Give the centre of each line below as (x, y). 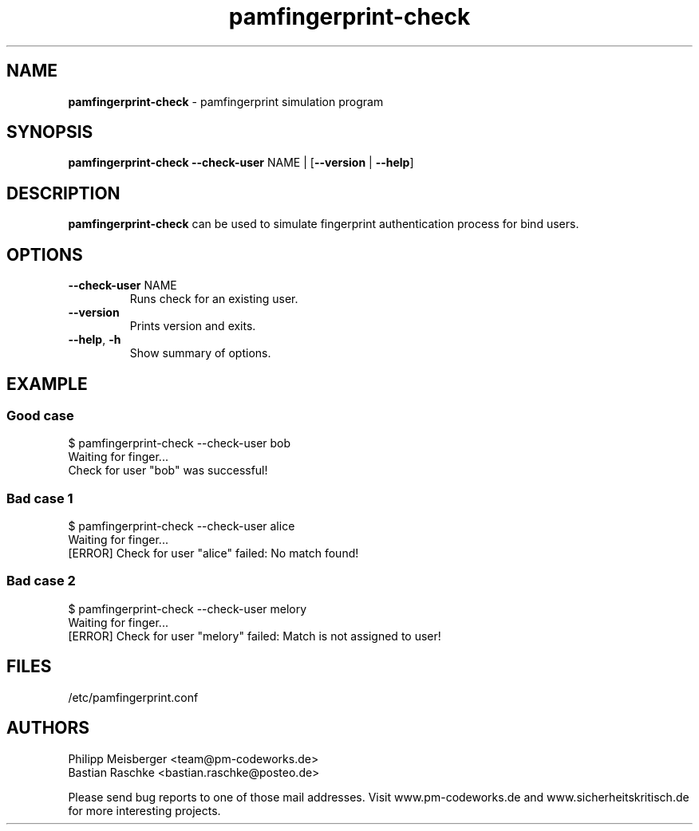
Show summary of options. (200, 353)
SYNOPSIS (50, 132)
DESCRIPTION (63, 193)
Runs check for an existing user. (214, 299)
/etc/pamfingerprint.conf (133, 697)
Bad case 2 (41, 581)
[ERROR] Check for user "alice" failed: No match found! (213, 553)
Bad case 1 (40, 498)
